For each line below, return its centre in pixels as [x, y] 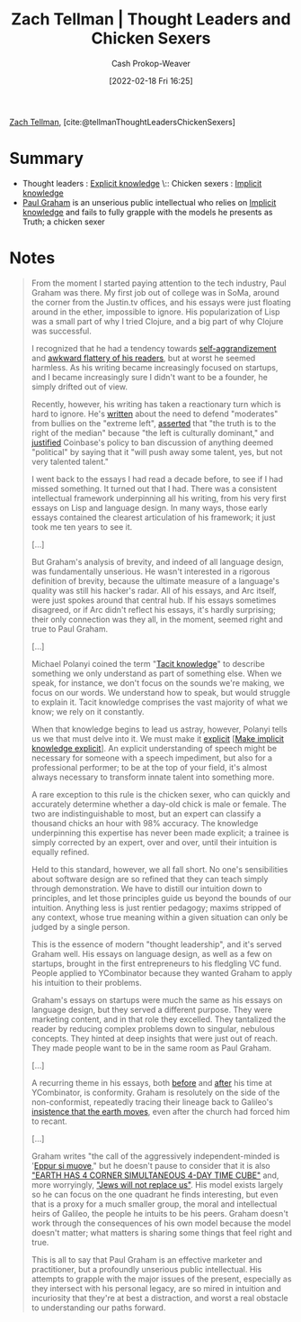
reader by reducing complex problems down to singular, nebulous [153, 1028]
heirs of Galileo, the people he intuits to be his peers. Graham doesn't [160, 1213]
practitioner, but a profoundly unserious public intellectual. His [146, 1269]
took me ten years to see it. [82, 526]
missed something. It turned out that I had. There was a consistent [154, 488]
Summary [46, 159]
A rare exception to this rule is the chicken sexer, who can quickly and [160, 794]
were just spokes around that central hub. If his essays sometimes [154, 600]
